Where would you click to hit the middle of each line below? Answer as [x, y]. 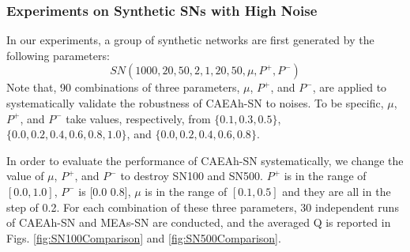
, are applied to [350, 87]
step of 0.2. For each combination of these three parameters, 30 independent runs [203, 207]
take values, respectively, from [138, 118]
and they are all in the [337, 191]
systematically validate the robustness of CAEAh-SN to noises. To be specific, [195, 103]
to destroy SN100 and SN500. [192, 176]
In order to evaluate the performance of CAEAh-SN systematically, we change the [205, 160]
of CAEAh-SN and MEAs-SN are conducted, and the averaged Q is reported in [199, 222]
